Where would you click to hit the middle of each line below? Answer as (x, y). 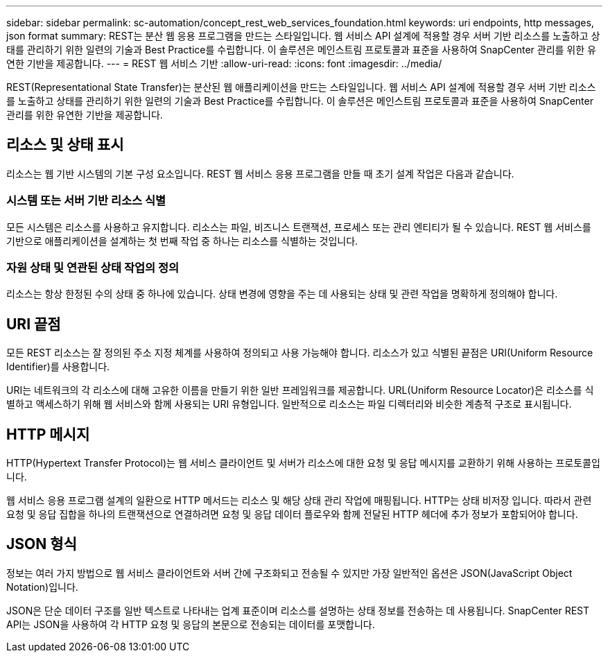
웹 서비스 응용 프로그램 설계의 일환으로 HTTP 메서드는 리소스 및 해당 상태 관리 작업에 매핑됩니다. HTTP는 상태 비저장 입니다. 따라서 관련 (299, 501)
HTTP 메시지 (48, 434)
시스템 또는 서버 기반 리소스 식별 (86, 201)
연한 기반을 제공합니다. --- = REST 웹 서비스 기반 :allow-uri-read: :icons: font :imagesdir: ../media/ (224, 63)
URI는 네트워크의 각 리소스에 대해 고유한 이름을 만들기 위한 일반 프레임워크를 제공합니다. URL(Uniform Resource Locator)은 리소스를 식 (300, 390)
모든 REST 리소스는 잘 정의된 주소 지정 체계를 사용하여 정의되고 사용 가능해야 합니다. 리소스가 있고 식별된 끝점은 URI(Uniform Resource (300, 353)
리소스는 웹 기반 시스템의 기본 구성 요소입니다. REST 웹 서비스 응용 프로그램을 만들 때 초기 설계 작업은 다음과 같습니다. (260, 173)
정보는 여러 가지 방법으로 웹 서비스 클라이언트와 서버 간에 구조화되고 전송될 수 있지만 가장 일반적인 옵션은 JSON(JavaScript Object (289, 573)
